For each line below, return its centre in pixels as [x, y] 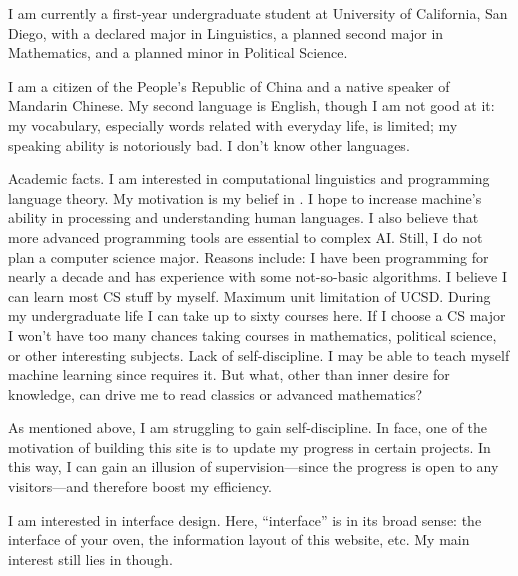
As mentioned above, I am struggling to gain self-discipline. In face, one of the [248, 427]
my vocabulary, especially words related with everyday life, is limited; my [233, 124]
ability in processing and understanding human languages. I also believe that [243, 217]
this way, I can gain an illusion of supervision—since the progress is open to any [253, 466]
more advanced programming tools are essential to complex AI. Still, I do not [245, 236]
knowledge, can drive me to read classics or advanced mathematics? [215, 393]
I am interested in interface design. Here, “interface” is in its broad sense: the [245, 519]
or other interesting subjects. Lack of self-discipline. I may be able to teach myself [259, 354]
